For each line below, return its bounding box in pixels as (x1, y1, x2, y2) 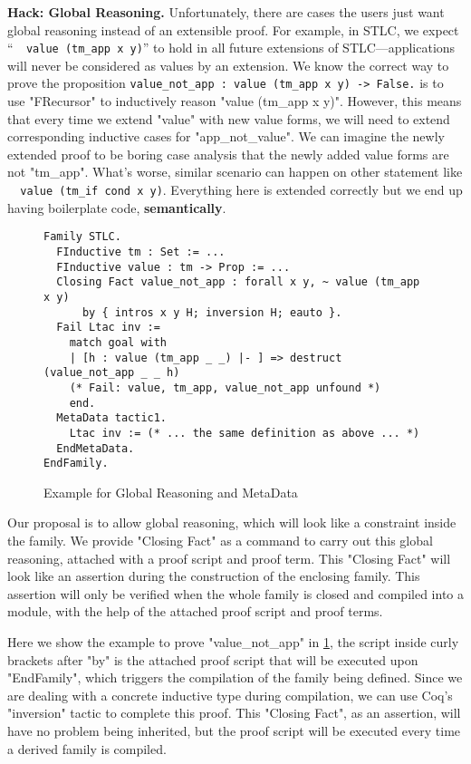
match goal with (69, 335, 168, 349)
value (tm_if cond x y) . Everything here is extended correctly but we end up (20, 180, 463, 199)
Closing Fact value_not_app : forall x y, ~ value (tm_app (56, 276, 420, 289)
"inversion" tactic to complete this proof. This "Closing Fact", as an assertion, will (7, 703, 461, 722)
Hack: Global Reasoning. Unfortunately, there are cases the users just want (7, 3, 445, 21)
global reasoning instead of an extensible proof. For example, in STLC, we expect (7, 20, 459, 39)
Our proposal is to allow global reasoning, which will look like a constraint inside (7, 513, 457, 532)
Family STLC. (43, 230, 121, 244)
